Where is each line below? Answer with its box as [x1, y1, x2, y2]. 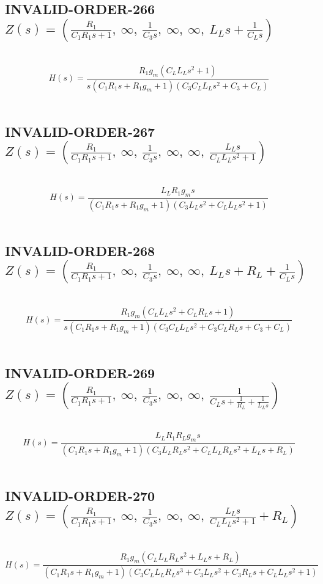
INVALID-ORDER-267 [5, 122, 155, 141]
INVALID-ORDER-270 [5, 486, 155, 505]
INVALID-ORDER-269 [5, 363, 155, 382]
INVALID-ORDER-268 [5, 241, 155, 260]
